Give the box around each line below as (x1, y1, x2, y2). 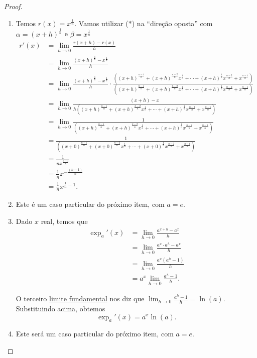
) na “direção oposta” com (132, 18, 213, 28)
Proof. (4, 1, 23, 11)
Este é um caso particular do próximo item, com (16, 199, 165, 209)
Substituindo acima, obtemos (16, 303, 105, 313)
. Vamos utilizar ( (74, 18, 128, 28)
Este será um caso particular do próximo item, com (16, 328, 174, 339)
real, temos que (41, 216, 88, 226)
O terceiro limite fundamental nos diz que (16, 293, 145, 304)
